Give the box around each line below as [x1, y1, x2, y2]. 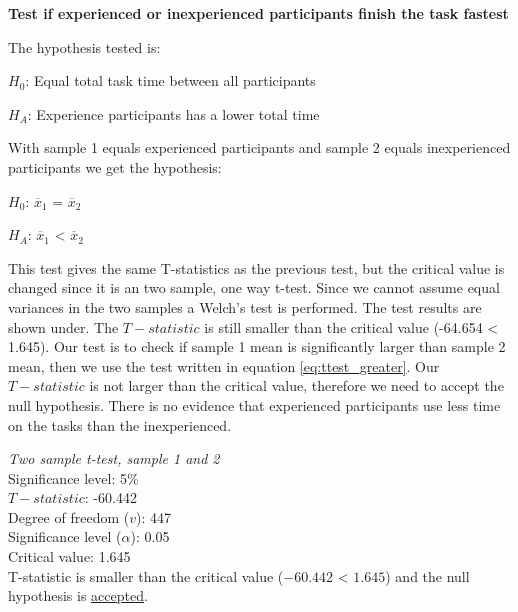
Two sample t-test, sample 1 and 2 [8, 448, 220, 469]
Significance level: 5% [8, 467, 139, 488]
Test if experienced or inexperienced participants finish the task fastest [8, 3, 509, 23]
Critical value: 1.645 [8, 546, 131, 567]
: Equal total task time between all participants [25, 70, 316, 91]
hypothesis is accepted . [8, 585, 148, 606]
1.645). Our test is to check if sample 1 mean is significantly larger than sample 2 [8, 336, 506, 357]
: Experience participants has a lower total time [27, 103, 320, 124]
